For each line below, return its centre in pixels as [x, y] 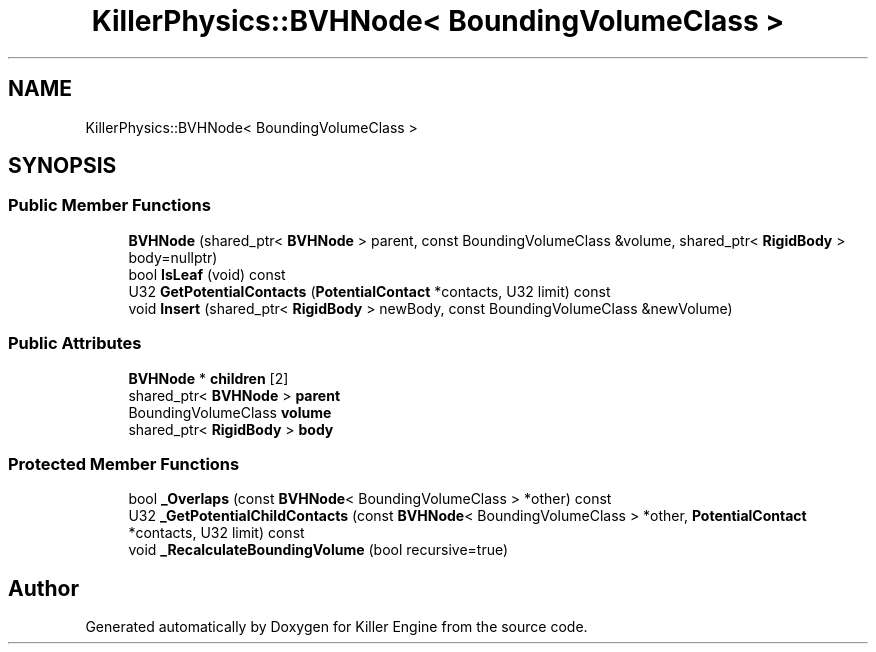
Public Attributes [75, 343]
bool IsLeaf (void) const [207, 274]
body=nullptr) [173, 257]
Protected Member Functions [124, 463]
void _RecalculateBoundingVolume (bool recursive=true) [318, 550]
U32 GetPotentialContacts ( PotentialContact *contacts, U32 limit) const [369, 291]
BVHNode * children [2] [208, 378]
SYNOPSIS [62, 166]
